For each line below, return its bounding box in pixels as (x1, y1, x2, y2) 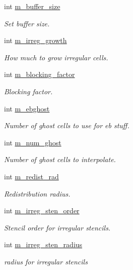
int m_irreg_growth (4, 35, 67, 46)
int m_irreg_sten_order (4, 205, 80, 216)
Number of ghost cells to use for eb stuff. (4, 120, 129, 131)
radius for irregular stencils (4, 256, 88, 266)
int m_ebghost (4, 103, 50, 113)
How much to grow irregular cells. (4, 52, 108, 62)
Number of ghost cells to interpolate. (4, 154, 116, 165)
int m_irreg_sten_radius (4, 239, 83, 250)
